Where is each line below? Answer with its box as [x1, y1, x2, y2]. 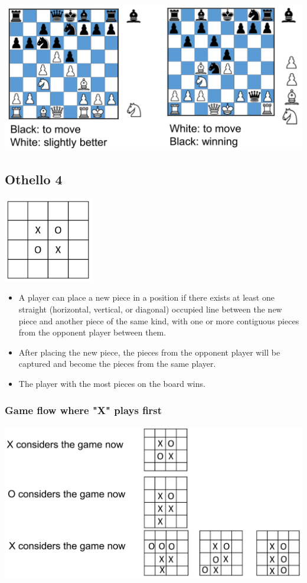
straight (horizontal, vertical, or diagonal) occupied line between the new [18, 303, 282, 315]
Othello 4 [5, 170, 63, 188]
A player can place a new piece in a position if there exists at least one [18, 291, 275, 304]
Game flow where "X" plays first [5, 402, 162, 417]
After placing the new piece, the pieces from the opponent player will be [18, 346, 280, 358]
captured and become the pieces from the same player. [18, 357, 216, 370]
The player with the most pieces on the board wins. [18, 377, 205, 390]
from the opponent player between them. [18, 326, 166, 338]
